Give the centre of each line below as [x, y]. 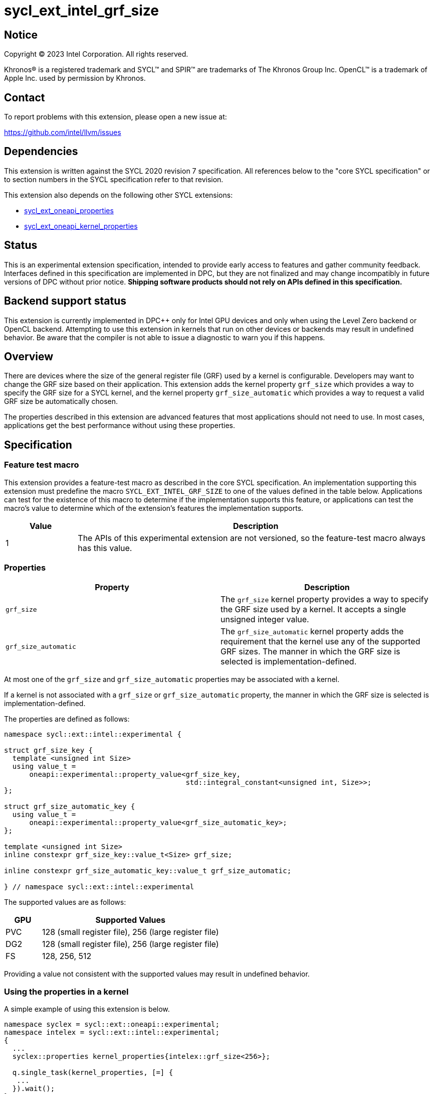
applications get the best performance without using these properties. [120, 426]
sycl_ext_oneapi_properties [69, 210]
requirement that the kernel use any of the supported [320, 642]
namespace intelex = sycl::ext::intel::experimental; [112, 1033]
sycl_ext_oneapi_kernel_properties [81, 226]
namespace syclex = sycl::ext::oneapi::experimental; [112, 1024]
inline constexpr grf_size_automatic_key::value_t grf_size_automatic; [148, 871]
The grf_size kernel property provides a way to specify [324, 599]
